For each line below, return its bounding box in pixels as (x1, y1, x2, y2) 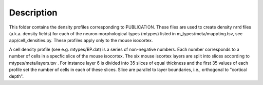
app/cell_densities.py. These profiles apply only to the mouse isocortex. (9, 38, 153, 43)
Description (9, 7, 58, 18)
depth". (9, 73, 24, 79)
